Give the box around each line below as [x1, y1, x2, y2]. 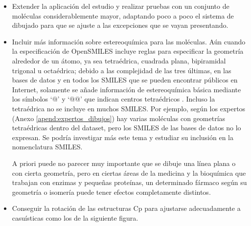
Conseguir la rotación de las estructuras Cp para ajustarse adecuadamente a [12, 203, 241, 213]
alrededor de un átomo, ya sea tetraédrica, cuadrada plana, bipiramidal [12, 55, 226, 65]
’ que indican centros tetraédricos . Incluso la [80, 94, 215, 104]
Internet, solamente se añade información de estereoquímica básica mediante [12, 84, 241, 94]
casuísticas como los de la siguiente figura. [12, 212, 138, 223]
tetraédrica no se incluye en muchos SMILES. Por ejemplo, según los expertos [12, 103, 246, 113]
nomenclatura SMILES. [12, 142, 83, 152]
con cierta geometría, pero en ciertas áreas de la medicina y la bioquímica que [12, 167, 246, 178]
